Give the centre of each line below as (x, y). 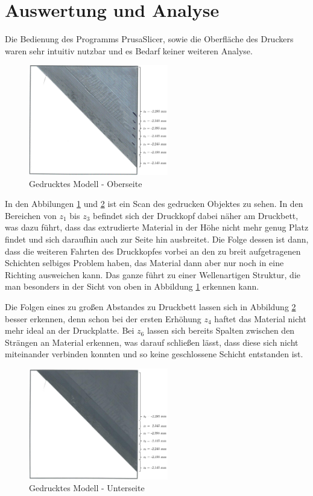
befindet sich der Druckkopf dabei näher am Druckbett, (196, 215)
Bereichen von (31, 215)
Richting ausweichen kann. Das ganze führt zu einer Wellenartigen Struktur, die (153, 274)
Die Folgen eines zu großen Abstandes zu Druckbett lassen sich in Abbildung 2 (150, 306)
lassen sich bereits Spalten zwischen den (221, 330)
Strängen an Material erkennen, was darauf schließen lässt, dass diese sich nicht (152, 342)
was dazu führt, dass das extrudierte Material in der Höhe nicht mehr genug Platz (157, 227)
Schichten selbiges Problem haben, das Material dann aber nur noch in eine (144, 263)
